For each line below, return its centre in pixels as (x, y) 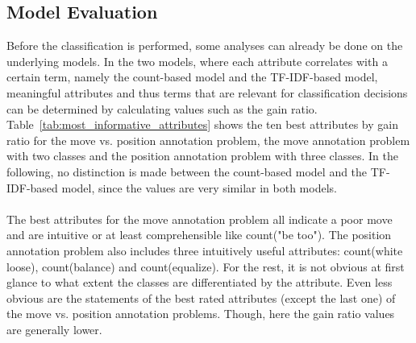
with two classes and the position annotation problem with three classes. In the (202, 156)
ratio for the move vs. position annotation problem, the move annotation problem (208, 140)
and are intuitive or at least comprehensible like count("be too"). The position (199, 235)
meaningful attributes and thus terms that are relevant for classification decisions (207, 92)
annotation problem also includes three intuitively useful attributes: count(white (205, 250)
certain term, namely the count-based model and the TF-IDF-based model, (192, 77)
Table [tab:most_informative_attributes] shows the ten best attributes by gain (202, 124)
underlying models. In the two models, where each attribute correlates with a (197, 61)
